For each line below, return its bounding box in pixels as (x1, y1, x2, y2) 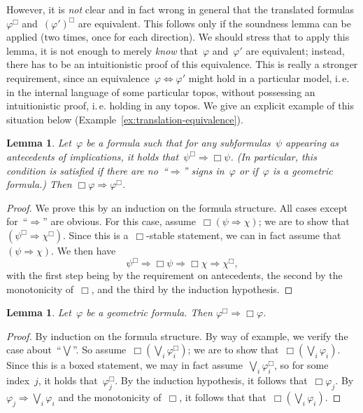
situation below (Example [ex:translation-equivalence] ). (6, 111, 243, 126)
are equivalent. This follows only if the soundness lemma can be (78, 15, 351, 30)
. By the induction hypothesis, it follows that (115, 373, 308, 388)
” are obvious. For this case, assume (43, 214, 196, 229)
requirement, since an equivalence (6, 70, 150, 85)
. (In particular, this (230, 149, 317, 163)
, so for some (273, 358, 329, 372)
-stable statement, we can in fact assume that (146, 227, 341, 242)
